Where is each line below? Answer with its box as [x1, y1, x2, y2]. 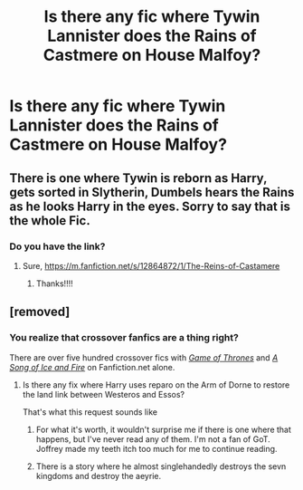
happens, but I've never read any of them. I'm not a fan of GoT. [35, 433, 271, 445]
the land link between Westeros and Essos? [22, 389, 185, 399]
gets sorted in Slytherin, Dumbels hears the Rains [9, 184, 295, 200]
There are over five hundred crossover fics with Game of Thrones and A [9, 351, 279, 363]
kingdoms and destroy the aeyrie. [35, 470, 161, 481]
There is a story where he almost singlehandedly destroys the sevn [35, 460, 287, 472]
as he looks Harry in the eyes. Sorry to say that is [9, 198, 291, 214]
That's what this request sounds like [22, 406, 158, 418]
